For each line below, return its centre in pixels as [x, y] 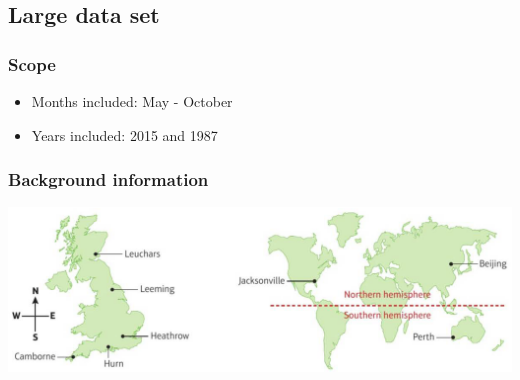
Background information [108, 179]
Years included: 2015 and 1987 [124, 134]
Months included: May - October [132, 101]
